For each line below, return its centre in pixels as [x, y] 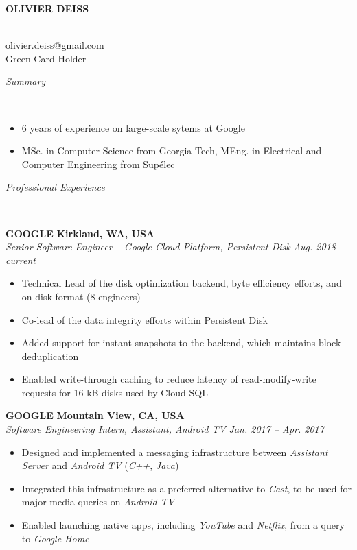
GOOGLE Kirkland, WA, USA [80, 233]
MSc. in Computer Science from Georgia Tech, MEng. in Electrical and [172, 151]
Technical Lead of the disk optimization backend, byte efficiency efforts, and [182, 283]
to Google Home [55, 538]
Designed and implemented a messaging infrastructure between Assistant [175, 452]
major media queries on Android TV [98, 502]
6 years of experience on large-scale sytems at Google [133, 127]
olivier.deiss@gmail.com [55, 45]
